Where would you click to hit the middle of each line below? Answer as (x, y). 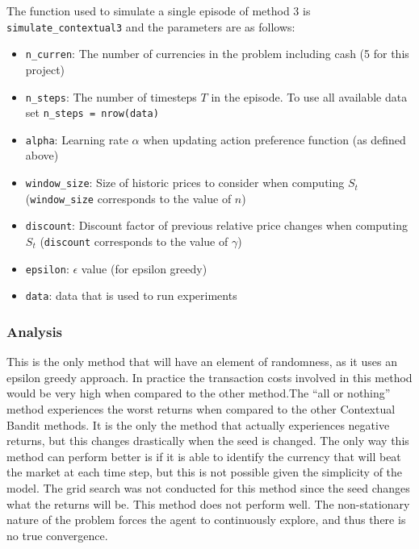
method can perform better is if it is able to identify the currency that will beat (204, 456)
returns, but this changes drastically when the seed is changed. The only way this (208, 441)
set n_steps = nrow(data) (92, 112)
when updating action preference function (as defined (274, 139)
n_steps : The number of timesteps (111, 96)
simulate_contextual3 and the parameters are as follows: (151, 26)
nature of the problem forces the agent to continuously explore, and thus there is (206, 520)
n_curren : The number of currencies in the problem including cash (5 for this (217, 54)
